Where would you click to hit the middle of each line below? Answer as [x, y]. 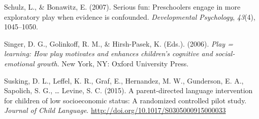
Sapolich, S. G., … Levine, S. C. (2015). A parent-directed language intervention [128, 90]
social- [225, 53]
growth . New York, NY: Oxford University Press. [113, 63]
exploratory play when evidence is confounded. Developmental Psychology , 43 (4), [130, 16]
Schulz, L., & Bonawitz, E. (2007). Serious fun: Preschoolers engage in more [122, 7]
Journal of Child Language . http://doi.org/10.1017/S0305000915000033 [115, 110]
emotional [19, 63]
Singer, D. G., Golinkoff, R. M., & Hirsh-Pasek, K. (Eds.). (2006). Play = [119, 43]
